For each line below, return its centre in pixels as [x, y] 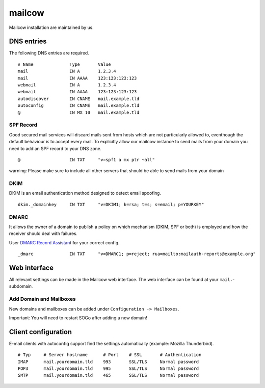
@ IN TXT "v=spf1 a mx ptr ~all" [86, 160]
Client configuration [40, 332]
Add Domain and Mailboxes [42, 299]
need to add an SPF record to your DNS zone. [55, 148]
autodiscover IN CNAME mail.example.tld [79, 99]
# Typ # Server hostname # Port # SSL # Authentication [110, 355]
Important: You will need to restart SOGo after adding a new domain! [78, 318]
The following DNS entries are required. [49, 53]
